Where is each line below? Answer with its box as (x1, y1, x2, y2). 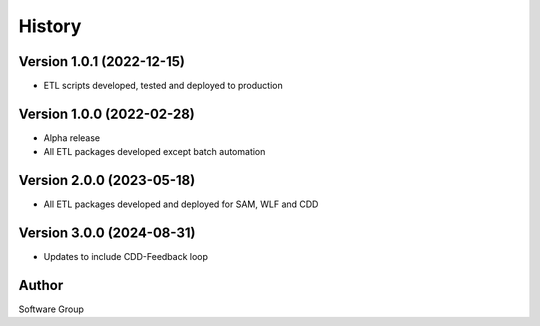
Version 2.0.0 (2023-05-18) (18, 172, 196, 189)
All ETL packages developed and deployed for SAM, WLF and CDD (43, 198, 319, 210)
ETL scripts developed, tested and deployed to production (43, 80, 284, 92)
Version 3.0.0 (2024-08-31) (18, 225, 196, 242)
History (18, 15, 82, 37)
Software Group (18, 303, 85, 315)
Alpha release (43, 131, 101, 144)
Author (18, 276, 64, 294)
